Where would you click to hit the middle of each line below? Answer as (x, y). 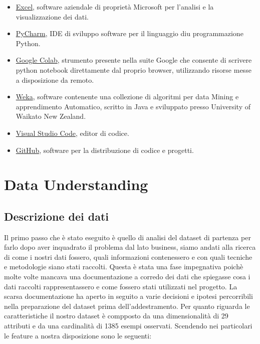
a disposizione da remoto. (55, 79)
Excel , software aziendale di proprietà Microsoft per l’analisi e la (115, 7)
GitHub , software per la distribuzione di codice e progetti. (105, 150)
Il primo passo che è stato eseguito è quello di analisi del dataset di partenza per (127, 237)
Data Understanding (76, 184)
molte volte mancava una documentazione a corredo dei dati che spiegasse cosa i (127, 277)
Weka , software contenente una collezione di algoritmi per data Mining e (127, 97)
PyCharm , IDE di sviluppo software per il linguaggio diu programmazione (129, 33)
